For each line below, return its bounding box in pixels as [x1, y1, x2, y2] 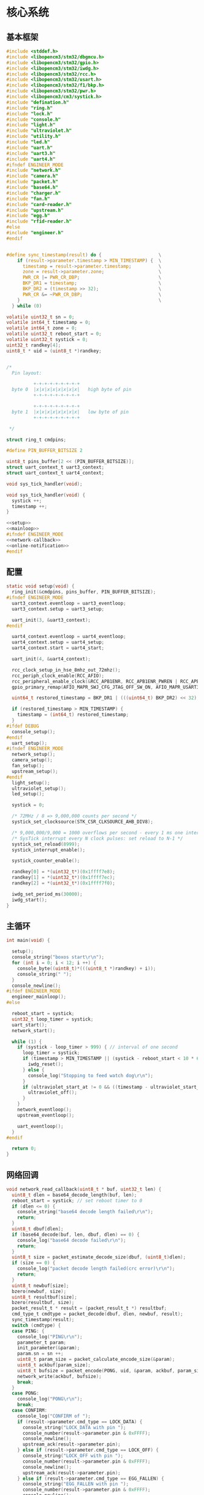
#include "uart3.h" [6, 150, 56, 156]
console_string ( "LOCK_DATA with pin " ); [22, 1424, 126, 1430]
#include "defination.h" [6, 99, 69, 106]
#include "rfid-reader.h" [6, 218, 72, 224]
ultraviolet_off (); [28, 1089, 78, 1095]
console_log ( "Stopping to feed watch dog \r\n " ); [28, 1072, 154, 1078]
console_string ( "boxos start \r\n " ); [12, 954, 104, 961]
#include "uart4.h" [6, 156, 56, 162]
